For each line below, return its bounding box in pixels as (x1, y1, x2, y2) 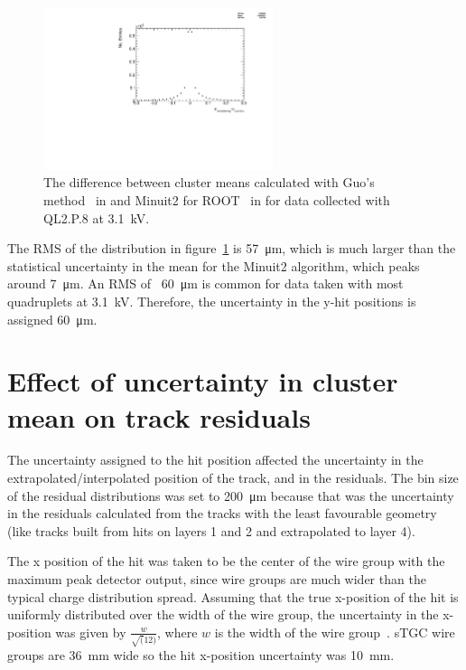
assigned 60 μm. (7, 309, 98, 328)
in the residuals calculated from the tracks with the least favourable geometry (7, 504, 437, 523)
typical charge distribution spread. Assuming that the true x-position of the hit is (7, 587, 459, 606)
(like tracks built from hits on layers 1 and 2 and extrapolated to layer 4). (7, 521, 415, 540)
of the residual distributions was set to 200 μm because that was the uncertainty (7, 486, 454, 505)
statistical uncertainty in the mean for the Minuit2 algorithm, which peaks (7, 256, 420, 275)
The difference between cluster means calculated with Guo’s (43, 173, 375, 192)
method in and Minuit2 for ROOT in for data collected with (43, 190, 390, 209)
